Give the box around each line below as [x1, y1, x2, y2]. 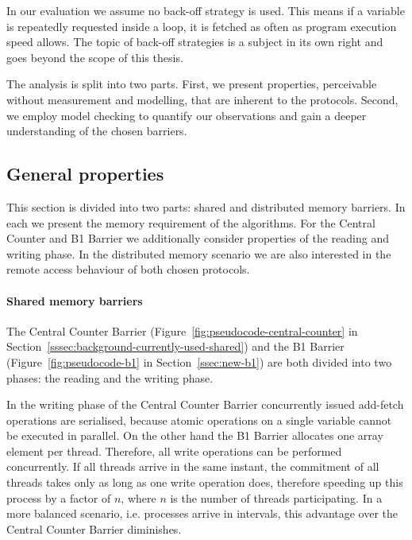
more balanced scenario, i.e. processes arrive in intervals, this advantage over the [6, 505, 399, 522]
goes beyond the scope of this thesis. [6, 49, 183, 65]
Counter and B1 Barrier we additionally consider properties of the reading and [6, 230, 389, 247]
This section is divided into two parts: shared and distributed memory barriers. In [6, 198, 406, 215]
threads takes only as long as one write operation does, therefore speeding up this [6, 474, 403, 491]
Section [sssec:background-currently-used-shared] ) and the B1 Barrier [6, 338, 345, 355]
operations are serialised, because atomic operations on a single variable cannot [6, 411, 392, 428]
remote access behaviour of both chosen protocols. [6, 261, 250, 278]
